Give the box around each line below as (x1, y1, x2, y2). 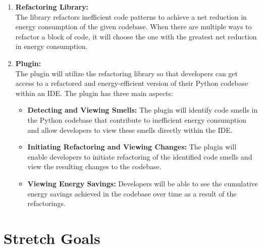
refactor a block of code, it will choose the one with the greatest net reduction (15, 31, 257, 41)
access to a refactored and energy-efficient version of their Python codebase (15, 78, 248, 88)
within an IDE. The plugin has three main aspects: (15, 87, 173, 98)
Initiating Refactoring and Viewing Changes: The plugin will (27, 141, 237, 152)
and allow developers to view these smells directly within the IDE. (27, 124, 233, 135)
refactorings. (27, 198, 66, 209)
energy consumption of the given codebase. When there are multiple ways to (15, 21, 252, 32)
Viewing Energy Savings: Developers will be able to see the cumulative (27, 178, 258, 188)
